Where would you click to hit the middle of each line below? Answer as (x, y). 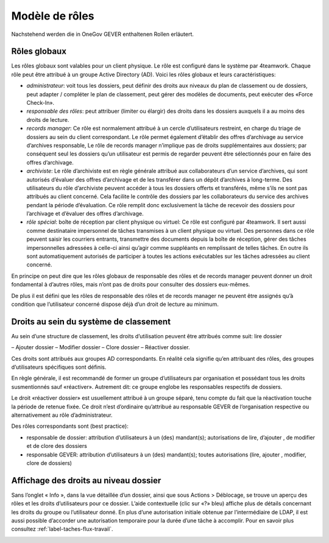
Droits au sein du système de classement (91, 321)
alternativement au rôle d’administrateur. (62, 415)
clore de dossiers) (49, 463)
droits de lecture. (48, 119)
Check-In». (41, 103)
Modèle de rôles (53, 16)
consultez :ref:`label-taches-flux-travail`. (62, 529)
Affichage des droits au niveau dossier (86, 481)
